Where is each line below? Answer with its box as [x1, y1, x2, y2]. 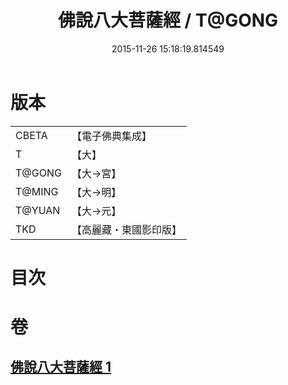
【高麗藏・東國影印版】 [71, 222, 182, 236]
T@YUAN [15, 203, 61, 217]
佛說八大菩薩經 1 [10, 359, 112, 376]
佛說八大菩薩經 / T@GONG [57, 9, 279, 32]
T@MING [15, 184, 59, 198]
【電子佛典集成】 [71, 129, 152, 143]
